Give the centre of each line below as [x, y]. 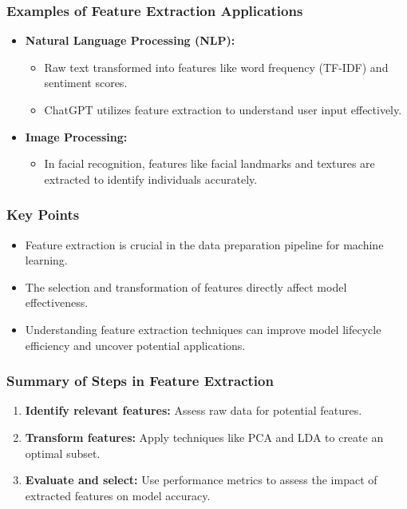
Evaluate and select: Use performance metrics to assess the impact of [201, 480]
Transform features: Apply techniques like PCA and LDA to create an [204, 437]
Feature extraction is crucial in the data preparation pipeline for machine [204, 244]
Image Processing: [76, 136]
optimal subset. [63, 453]
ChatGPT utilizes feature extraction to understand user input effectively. [223, 109]
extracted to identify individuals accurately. [151, 179]
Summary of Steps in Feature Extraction [140, 381]
